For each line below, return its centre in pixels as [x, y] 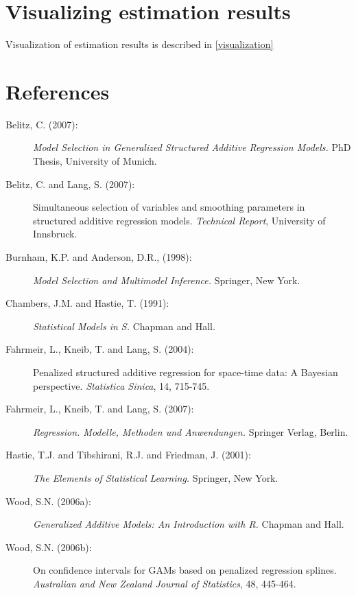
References [58, 91]
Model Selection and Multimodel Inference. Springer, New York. [167, 280]
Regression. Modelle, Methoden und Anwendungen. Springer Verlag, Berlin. [191, 431]
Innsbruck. [55, 234]
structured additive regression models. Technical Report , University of [179, 220]
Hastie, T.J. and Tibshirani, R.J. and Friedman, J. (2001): [128, 455]
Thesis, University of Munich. [95, 161]
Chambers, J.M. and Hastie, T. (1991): [87, 303]
